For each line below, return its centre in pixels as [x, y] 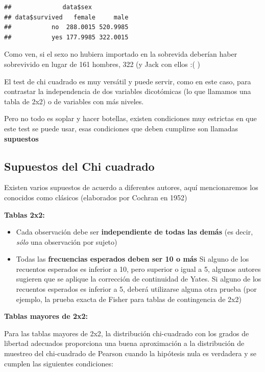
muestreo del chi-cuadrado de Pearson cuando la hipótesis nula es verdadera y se [130, 353]
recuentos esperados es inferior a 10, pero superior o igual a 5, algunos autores [138, 269]
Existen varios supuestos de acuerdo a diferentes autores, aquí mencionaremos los [131, 187]
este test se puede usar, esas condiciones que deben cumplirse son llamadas [121, 128]
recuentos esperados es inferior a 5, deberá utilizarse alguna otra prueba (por [136, 289]
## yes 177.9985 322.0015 [66, 37]
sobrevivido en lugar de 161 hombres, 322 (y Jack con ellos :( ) [102, 64]
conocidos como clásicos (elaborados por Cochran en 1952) [96, 197]
